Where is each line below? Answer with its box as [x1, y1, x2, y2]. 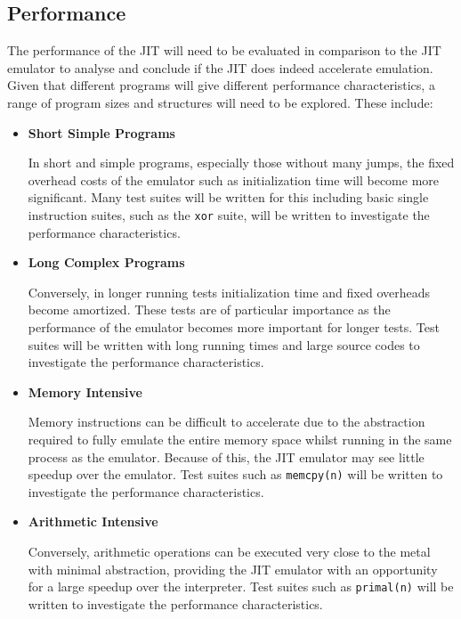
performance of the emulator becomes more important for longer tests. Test [28, 317, 440, 336]
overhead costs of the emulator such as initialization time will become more [28, 170, 439, 189]
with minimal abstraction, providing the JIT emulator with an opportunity [28, 559, 438, 578]
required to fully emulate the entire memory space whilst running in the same [28, 429, 452, 448]
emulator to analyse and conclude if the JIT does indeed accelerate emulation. [7, 58, 433, 77]
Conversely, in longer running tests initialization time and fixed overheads [28, 282, 431, 301]
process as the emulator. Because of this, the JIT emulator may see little [28, 447, 425, 466]
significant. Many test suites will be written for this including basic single [28, 188, 429, 207]
